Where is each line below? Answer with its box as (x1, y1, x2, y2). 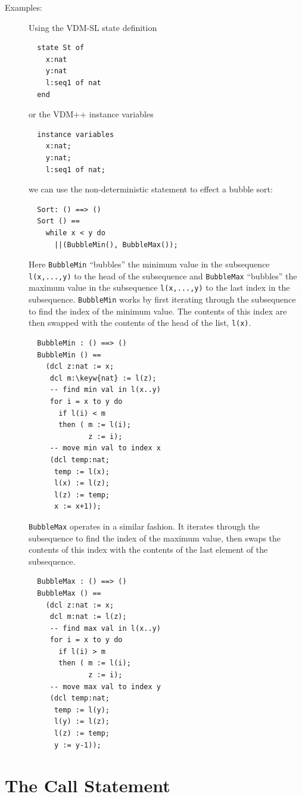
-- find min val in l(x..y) (49, 385, 161, 394)
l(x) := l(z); (54, 479, 110, 488)
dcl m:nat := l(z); (49, 612, 127, 621)
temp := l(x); (54, 467, 110, 476)
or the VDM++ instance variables (29, 108, 154, 120)
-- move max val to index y (49, 682, 161, 691)
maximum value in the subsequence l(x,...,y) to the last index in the (29, 281, 290, 294)
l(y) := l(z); (54, 717, 110, 726)
